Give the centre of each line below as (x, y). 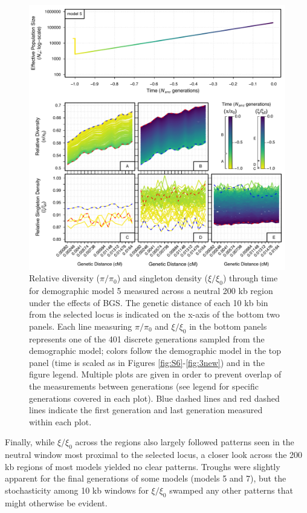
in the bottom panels (228, 326)
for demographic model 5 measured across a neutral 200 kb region (151, 291)
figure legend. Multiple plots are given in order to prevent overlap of (155, 374)
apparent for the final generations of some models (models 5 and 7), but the (146, 478)
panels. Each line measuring (81, 326)
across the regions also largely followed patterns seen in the (185, 442)
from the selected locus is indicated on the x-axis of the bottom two (154, 314)
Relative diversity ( (64, 278)
